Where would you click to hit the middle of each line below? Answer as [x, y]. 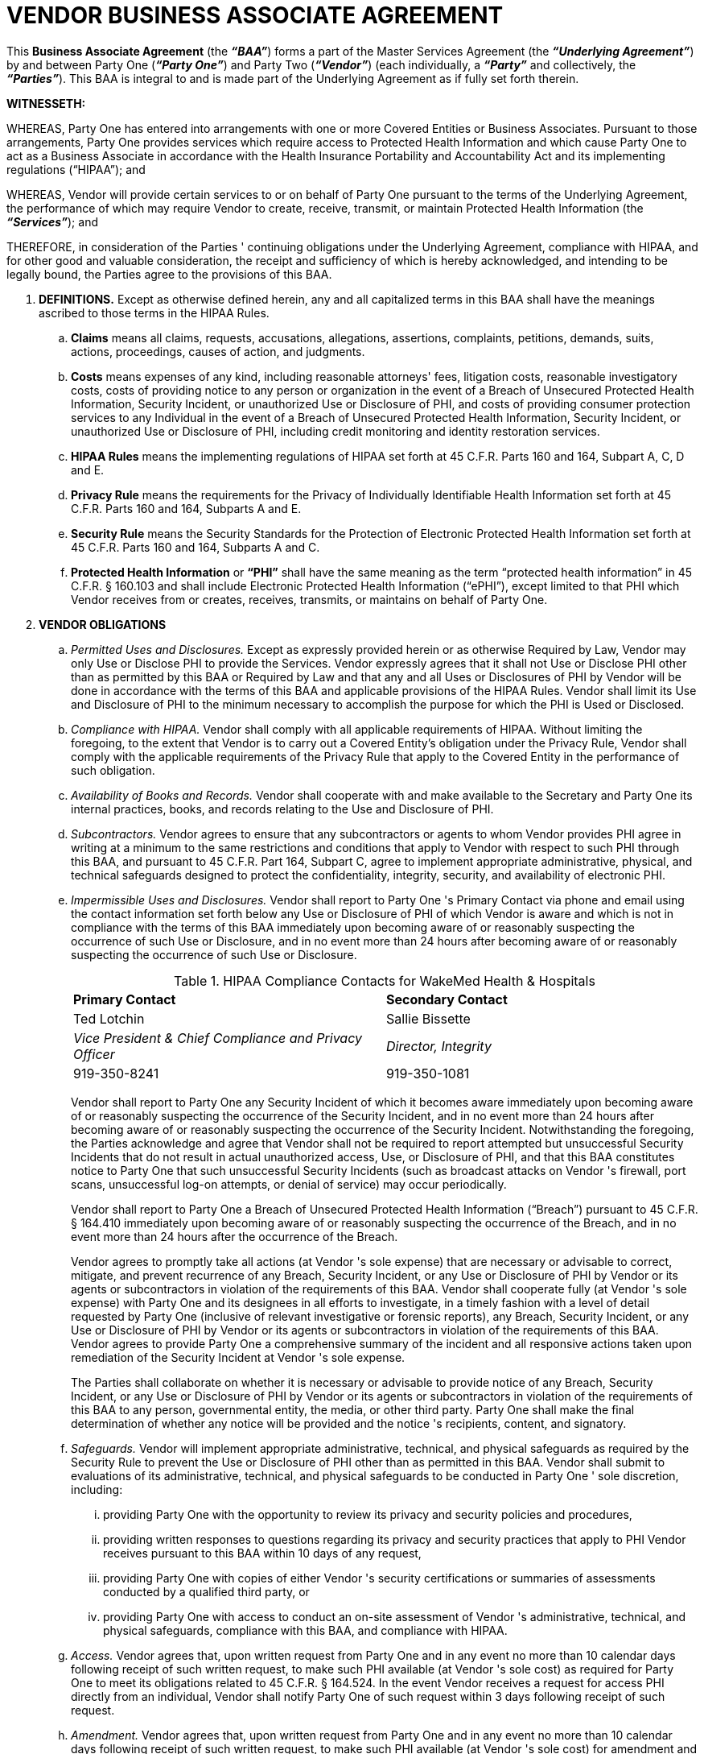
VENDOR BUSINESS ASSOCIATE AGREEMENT [255, 15]
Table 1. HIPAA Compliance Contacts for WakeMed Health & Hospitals [385, 980]
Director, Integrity [439, 1046]
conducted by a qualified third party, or [206, 1591]
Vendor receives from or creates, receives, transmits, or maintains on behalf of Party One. [309, 599]
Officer [94, 1054]
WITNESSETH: [46, 103]
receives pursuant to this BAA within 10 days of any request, [262, 1553]
